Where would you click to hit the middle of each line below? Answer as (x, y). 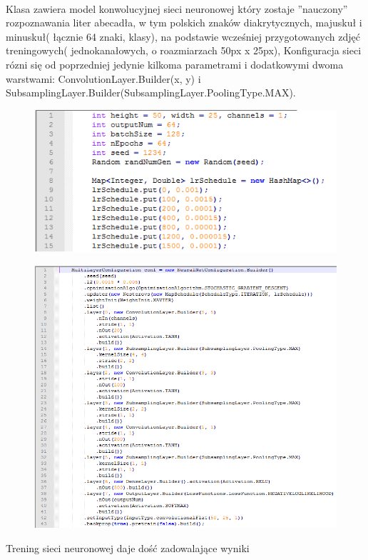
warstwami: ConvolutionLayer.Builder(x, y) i (103, 78)
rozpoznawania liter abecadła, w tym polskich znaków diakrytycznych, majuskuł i (184, 22)
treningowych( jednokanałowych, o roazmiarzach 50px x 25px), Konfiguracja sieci (184, 50)
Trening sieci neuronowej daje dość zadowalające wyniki (128, 547)
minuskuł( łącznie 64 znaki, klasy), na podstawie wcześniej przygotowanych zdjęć (183, 36)
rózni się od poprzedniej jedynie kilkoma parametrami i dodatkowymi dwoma (175, 64)
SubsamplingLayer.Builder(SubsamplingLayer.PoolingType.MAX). (151, 92)
